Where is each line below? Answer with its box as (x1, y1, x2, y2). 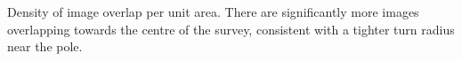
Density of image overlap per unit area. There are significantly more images (7, 3, 419, 20)
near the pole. (7, 37, 83, 56)
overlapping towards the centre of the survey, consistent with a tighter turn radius (7, 19, 455, 38)
